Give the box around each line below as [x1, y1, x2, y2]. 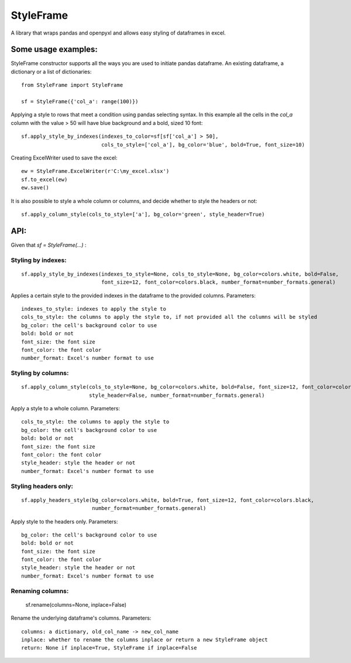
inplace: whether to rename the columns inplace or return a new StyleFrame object [21, 636, 269, 643]
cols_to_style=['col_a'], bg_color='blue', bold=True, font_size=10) [101, 141, 305, 148]
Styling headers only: [11, 482, 73, 490]
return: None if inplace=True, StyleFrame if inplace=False [21, 645, 197, 651]
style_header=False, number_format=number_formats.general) [88, 392, 265, 399]
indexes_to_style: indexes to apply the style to [21, 305, 167, 312]
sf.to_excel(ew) [21, 176, 68, 183]
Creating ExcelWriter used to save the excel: [11, 154, 118, 161]
